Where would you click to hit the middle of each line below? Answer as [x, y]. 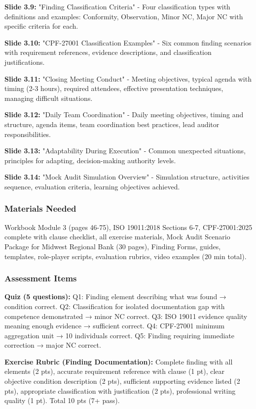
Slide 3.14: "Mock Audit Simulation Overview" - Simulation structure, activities [127, 177]
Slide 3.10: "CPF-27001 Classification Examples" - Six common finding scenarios [128, 42]
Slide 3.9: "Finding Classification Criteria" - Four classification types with [117, 6]
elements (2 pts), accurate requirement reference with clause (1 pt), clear [115, 371]
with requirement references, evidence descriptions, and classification [108, 52]
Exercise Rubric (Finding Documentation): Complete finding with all [119, 361]
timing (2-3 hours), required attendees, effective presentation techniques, [114, 88]
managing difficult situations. [49, 98]
